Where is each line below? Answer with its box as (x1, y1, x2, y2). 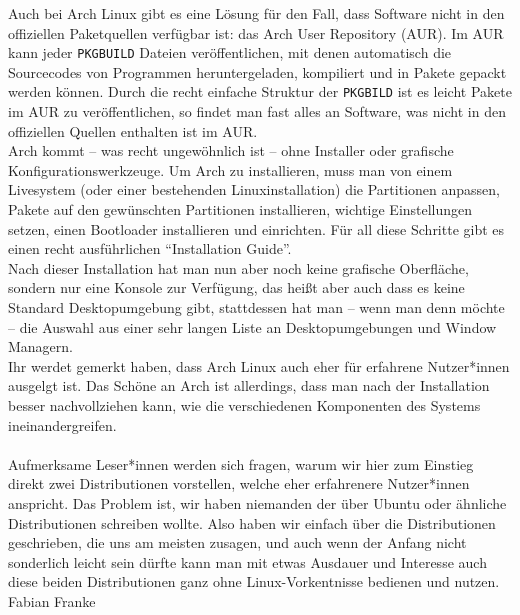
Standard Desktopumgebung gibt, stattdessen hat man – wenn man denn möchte (8, 297, 505, 318)
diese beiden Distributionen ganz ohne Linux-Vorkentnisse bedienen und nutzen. (8, 571, 500, 592)
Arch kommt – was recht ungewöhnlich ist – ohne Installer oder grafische (8, 140, 454, 161)
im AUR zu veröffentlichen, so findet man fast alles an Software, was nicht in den (8, 101, 506, 122)
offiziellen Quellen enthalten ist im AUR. (8, 120, 258, 141)
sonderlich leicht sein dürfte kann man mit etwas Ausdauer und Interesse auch (8, 551, 487, 572)
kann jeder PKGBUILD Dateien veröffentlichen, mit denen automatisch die (8, 42, 452, 63)
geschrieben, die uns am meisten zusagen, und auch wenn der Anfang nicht (8, 532, 467, 553)
